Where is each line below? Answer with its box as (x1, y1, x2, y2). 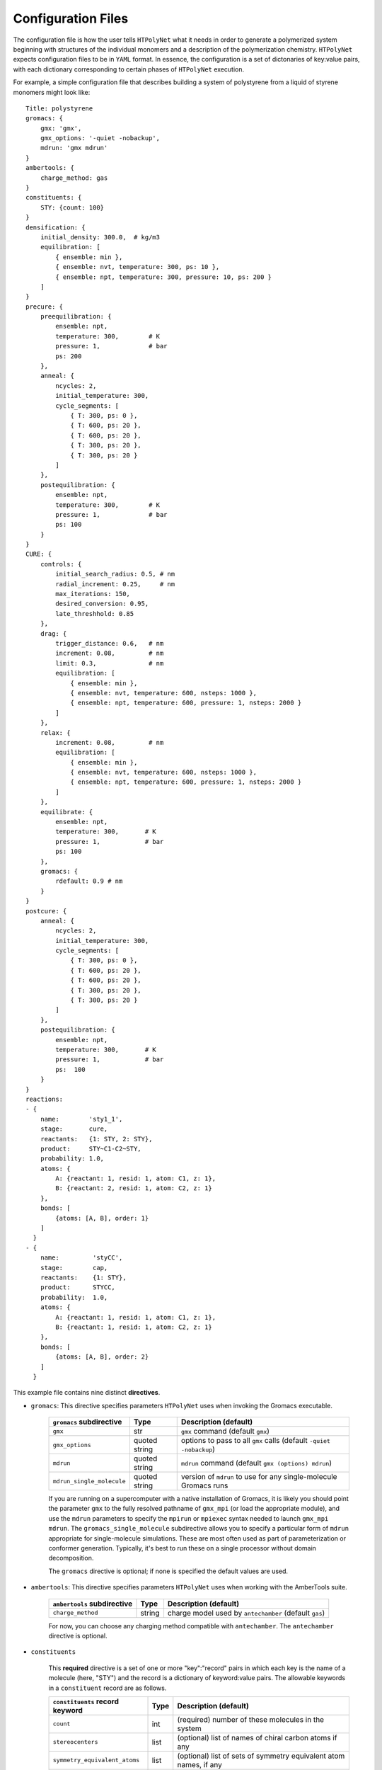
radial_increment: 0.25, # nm (55, 580, 175, 588)
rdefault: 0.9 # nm (55, 877, 123, 885)
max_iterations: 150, (55, 590, 131, 598)
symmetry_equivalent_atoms (52, 1757, 140, 1764)
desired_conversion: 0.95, (55, 600, 149, 608)
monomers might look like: (13, 88, 91, 96)
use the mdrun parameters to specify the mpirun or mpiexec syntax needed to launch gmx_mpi (48, 1514, 329, 1522)
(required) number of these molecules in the (177, 1714, 325, 1724)
